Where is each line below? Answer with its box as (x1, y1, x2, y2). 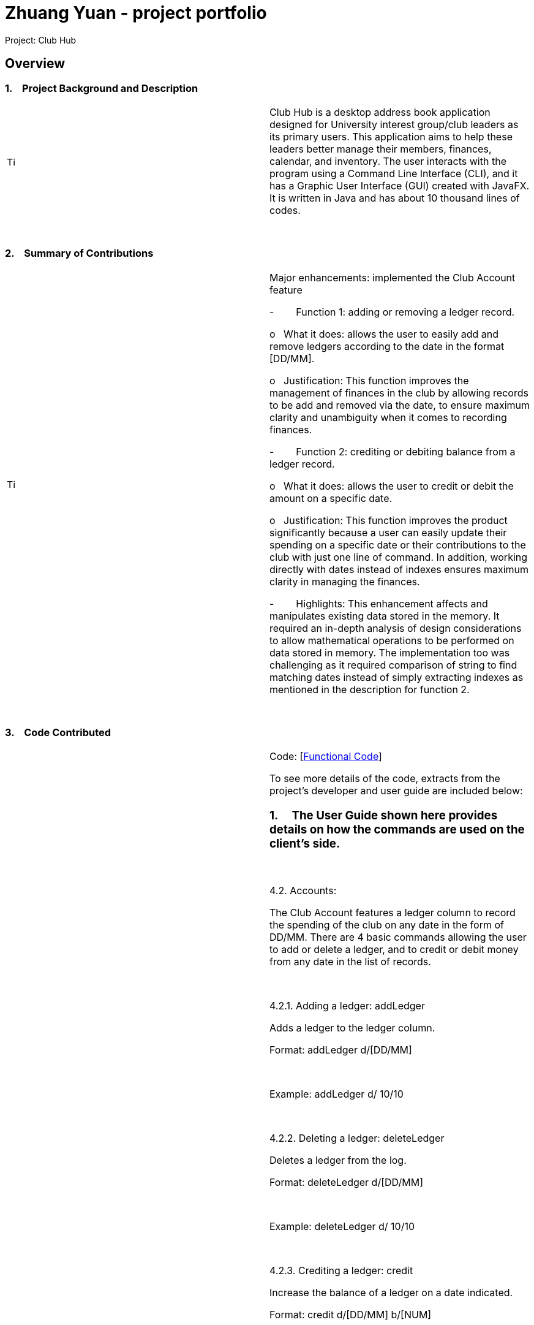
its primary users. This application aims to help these (269, 130, 513, 143)
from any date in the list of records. (269, 955, 431, 968)
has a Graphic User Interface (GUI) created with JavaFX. (269, 179, 530, 192)
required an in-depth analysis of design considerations (269, 621, 522, 634)
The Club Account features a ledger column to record (269, 906, 516, 919)
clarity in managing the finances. (269, 575, 420, 588)
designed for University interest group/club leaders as (269, 118, 519, 131)
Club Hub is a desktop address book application (269, 105, 491, 118)
